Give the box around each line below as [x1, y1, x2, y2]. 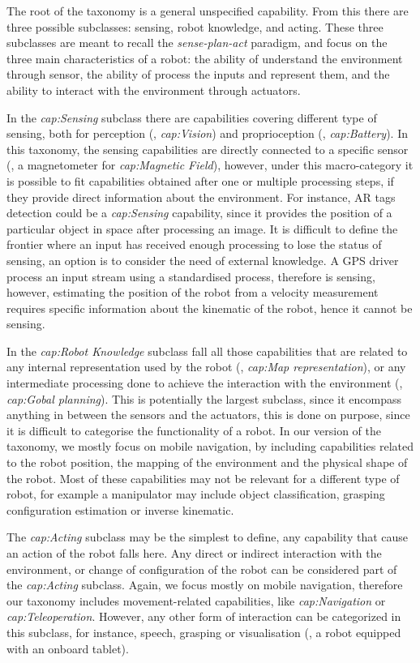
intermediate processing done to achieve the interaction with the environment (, [6, 374, 403, 391]
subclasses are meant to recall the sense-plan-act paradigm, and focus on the [6, 34, 388, 51]
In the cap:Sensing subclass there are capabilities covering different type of [6, 109, 377, 126]
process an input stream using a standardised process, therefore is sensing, [6, 267, 375, 284]
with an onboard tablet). [6, 639, 129, 657]
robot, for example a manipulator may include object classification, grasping [6, 485, 385, 503]
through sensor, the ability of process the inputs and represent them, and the [6, 66, 390, 83]
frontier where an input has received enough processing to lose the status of [6, 236, 382, 253]
